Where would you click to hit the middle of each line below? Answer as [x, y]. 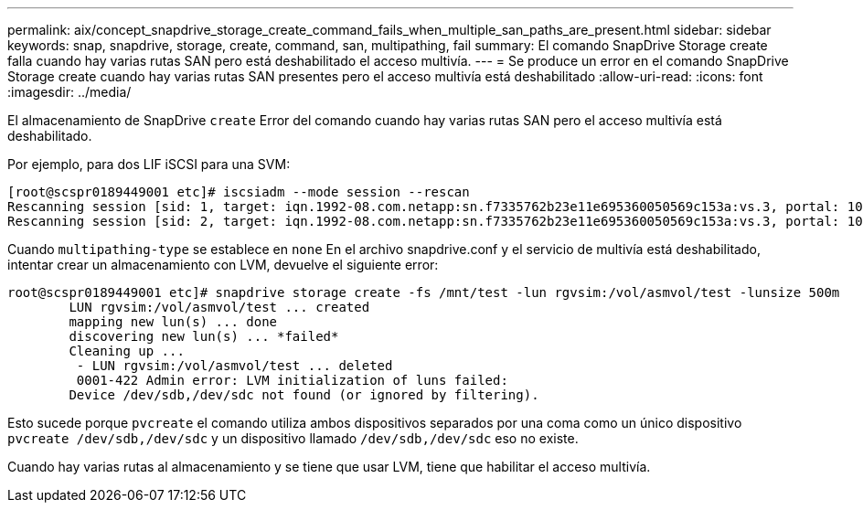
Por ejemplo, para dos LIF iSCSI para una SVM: [149, 164]
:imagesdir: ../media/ [69, 92]
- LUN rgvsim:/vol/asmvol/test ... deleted [234, 366]
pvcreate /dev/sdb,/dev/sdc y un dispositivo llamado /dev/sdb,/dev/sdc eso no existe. [293, 438]
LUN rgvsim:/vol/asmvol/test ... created [219, 307]
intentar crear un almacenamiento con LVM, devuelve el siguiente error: [223, 265]
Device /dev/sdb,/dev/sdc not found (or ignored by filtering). [304, 395]
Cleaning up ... [127, 351]
